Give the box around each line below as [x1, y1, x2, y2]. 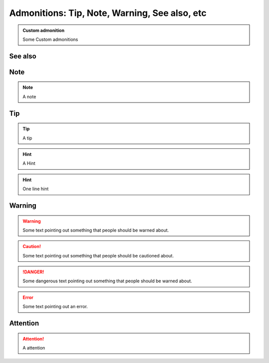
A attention [22, 345, 45, 351]
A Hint [22, 160, 36, 166]
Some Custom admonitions [22, 36, 78, 42]
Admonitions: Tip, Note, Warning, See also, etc [9, 7, 207, 18]
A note [22, 94, 36, 100]
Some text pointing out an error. [22, 304, 88, 310]
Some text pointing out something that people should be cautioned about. [22, 252, 174, 258]
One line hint [22, 186, 49, 192]
